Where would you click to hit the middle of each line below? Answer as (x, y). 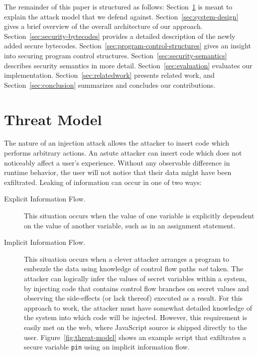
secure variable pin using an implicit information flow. (107, 347)
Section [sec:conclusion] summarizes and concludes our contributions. (110, 85)
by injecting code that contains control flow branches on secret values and (136, 288)
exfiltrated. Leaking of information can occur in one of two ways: (103, 182)
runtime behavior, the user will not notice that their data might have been (118, 172)
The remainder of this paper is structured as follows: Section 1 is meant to (118, 6)
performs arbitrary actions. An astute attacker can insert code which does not (123, 153)
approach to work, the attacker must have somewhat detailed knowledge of (138, 307)
